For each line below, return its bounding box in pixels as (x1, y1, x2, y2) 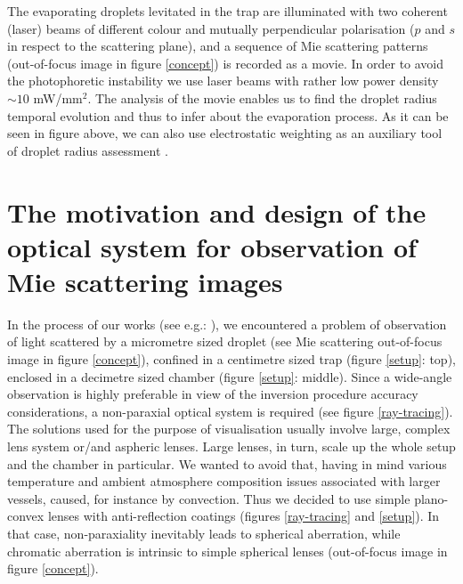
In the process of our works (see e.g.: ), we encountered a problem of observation (7, 314, 447, 333)
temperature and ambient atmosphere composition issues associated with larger (7, 472, 441, 491)
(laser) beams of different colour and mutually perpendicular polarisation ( (7, 19, 415, 37)
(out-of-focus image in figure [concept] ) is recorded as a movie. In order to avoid (7, 53, 444, 72)
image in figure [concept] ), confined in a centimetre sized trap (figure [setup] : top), (7, 350, 456, 369)
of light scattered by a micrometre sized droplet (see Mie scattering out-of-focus (7, 332, 443, 351)
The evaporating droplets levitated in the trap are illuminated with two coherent (7, 2, 448, 20)
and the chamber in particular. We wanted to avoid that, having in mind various (7, 454, 447, 473)
